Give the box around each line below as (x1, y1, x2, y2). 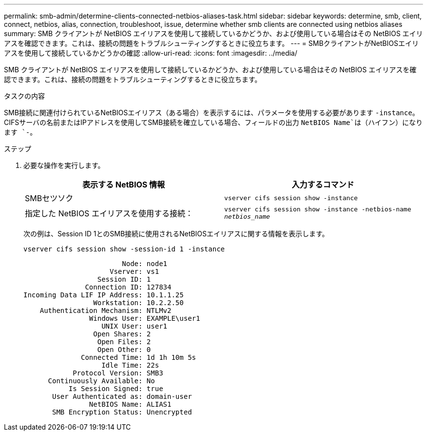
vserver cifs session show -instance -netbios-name (224, 206, 411, 213)
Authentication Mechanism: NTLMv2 (39, 307, 172, 314)
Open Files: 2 (97, 338, 151, 346)
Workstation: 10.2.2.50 (93, 299, 184, 307)
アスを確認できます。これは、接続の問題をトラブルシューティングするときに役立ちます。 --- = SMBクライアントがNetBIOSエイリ (4, 39, 419, 47)
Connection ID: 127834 (85, 283, 172, 291)
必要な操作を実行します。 (23, 161, 105, 169)
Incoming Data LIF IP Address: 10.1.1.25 (23, 291, 184, 299)
